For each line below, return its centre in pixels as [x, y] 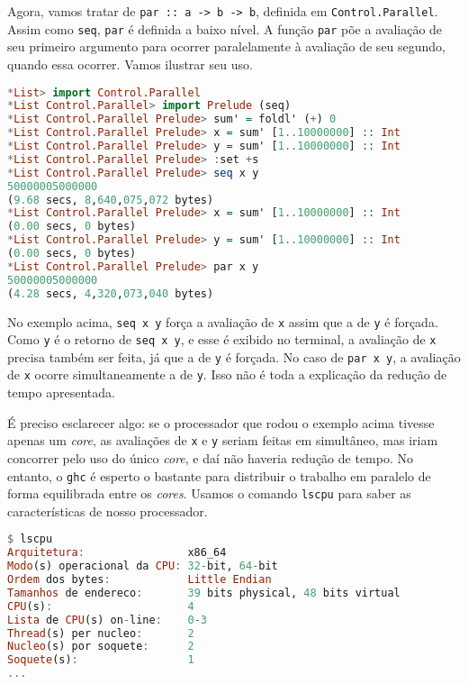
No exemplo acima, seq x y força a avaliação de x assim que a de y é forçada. [223, 321]
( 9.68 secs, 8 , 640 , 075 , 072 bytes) [111, 200]
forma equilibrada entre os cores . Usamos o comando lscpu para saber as [209, 493]
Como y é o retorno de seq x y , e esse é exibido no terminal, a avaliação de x [222, 339]
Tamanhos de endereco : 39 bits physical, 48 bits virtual [204, 593]
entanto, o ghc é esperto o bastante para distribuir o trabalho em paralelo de [219, 475]
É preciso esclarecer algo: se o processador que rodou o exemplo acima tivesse [221, 422]
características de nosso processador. [108, 511]
